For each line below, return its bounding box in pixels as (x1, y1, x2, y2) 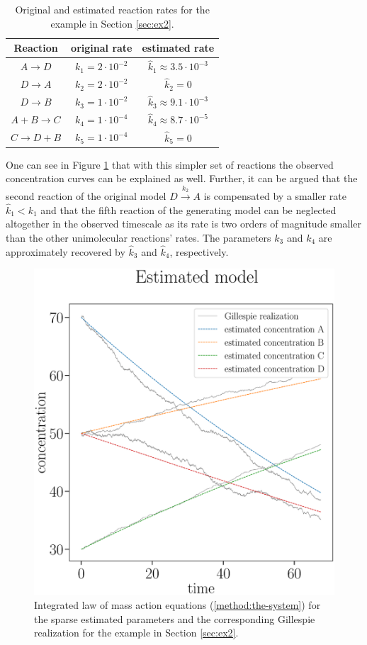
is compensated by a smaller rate (203, 188, 346, 203)
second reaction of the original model (6, 188, 166, 203)
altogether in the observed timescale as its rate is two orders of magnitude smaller (6, 216, 361, 231)
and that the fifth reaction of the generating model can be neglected (40, 202, 337, 217)
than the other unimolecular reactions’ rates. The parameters (6, 230, 271, 245)
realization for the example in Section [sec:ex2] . (34, 625, 239, 640)
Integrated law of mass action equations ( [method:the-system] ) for (34, 597, 321, 612)
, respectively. (169, 244, 229, 259)
